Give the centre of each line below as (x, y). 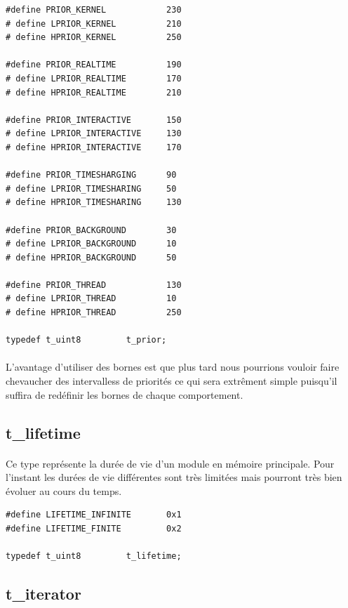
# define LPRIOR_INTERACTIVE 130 (94, 134)
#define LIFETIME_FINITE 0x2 (94, 528)
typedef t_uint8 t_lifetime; (94, 556)
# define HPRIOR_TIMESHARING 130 (94, 203)
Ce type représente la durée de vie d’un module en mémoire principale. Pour (170, 463)
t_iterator (43, 594)
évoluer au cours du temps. (64, 490)
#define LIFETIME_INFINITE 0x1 (94, 515)
